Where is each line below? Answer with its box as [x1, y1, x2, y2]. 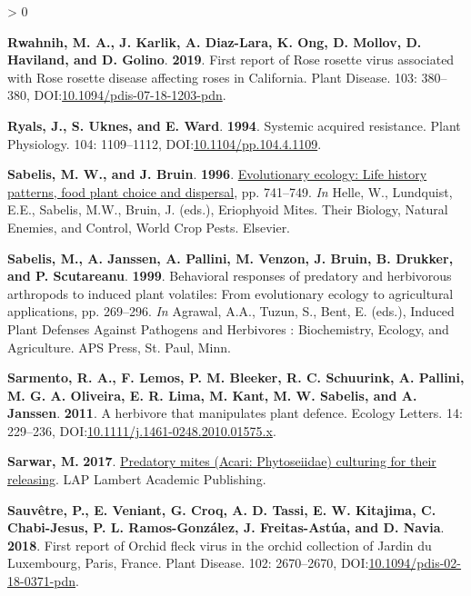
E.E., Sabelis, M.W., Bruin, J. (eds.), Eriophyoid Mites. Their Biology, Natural [7, 200, 448, 219]
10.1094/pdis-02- [368, 553, 462, 572]
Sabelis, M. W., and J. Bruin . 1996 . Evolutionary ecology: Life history [7, 164, 427, 184]
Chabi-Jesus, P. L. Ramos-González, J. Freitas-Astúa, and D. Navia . [7, 518, 445, 537]
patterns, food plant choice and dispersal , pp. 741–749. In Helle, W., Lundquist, [7, 182, 453, 201]
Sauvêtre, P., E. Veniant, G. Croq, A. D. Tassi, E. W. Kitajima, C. [7, 500, 436, 519]
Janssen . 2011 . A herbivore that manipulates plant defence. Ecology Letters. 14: [7, 403, 463, 422]
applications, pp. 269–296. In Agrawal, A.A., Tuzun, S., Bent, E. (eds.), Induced [7, 302, 455, 321]
